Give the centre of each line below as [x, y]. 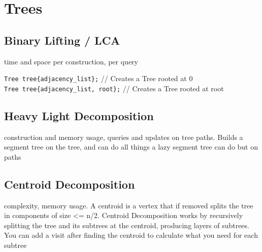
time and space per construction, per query [71, 61]
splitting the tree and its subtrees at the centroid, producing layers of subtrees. [127, 225]
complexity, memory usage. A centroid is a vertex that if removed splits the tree [129, 205]
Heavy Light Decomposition [79, 115]
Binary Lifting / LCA [62, 40]
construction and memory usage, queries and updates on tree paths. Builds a [124, 137]
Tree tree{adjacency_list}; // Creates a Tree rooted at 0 [99, 78]
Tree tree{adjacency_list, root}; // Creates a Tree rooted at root [114, 88]
